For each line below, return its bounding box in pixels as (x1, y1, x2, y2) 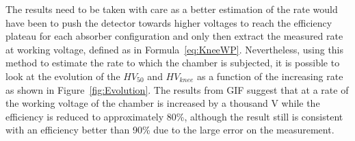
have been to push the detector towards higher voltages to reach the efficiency (5, 15, 332, 29)
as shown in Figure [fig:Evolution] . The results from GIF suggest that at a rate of (5, 82, 349, 97)
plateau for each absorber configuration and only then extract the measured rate (5, 29, 343, 43)
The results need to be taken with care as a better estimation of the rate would (5, 2, 338, 16)
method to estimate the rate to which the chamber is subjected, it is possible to (5, 55, 340, 70)
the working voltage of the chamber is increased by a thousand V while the (5, 96, 320, 110)
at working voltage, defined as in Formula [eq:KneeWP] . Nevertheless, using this (5, 42, 344, 56)
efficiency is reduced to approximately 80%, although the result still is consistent (5, 109, 343, 123)
